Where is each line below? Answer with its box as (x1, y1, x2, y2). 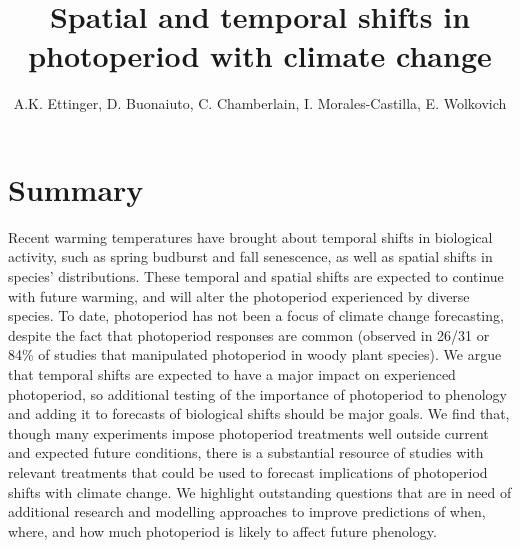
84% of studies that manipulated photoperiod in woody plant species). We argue (8, 344, 502, 365)
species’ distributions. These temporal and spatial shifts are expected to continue (8, 266, 504, 287)
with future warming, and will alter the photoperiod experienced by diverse (8, 285, 470, 306)
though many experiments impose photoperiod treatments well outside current (8, 422, 489, 443)
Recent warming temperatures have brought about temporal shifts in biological (8, 226, 493, 247)
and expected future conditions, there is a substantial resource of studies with (8, 442, 484, 463)
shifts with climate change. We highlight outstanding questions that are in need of (8, 481, 512, 502)
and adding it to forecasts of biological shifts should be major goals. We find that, (8, 403, 510, 424)
